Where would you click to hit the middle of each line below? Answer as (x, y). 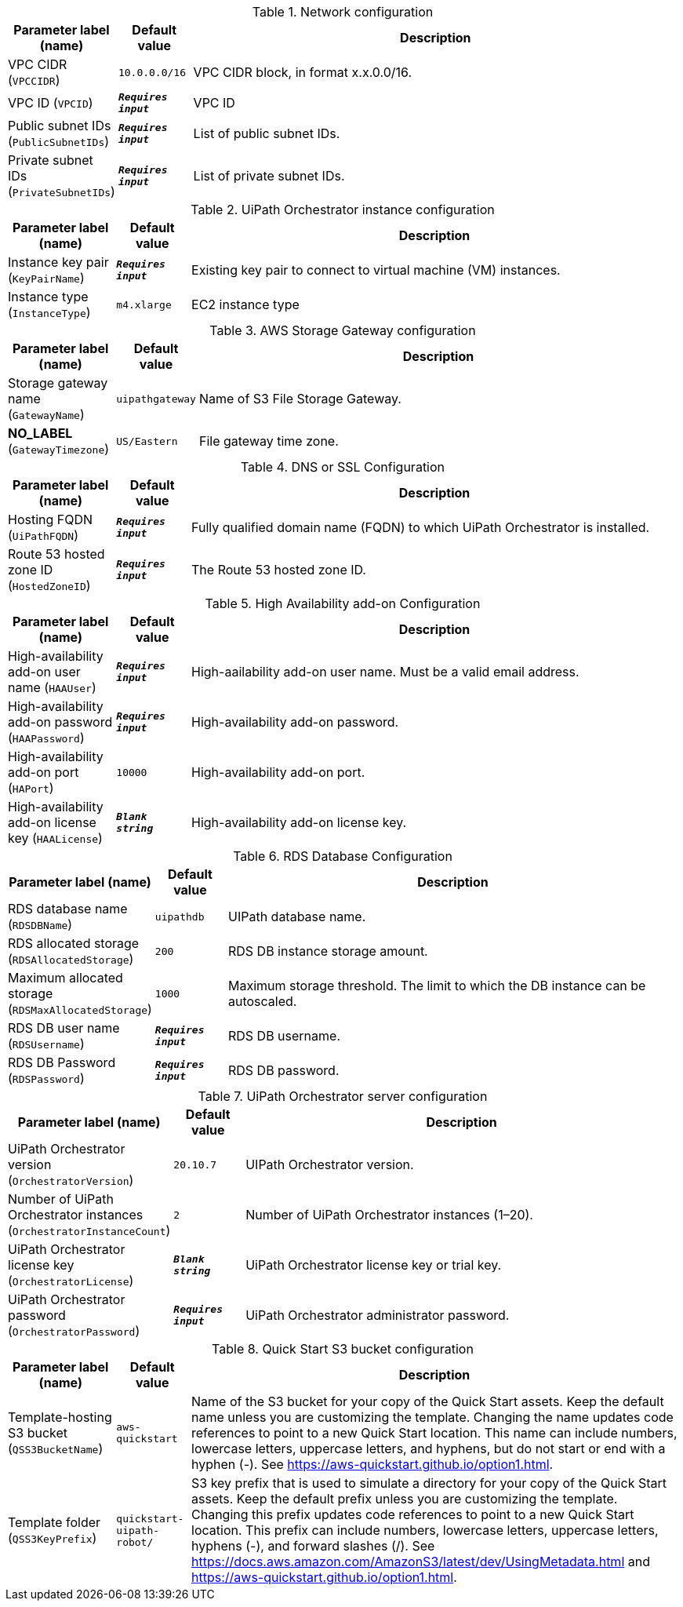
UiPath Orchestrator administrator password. (378, 1315)
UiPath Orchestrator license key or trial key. (374, 1265)
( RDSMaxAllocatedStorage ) (80, 1009)
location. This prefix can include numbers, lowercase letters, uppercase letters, (425, 1530)
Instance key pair (58, 262)
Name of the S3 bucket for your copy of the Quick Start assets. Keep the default (428, 1401)
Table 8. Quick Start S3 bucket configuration (343, 1349)
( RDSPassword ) (46, 1078)
